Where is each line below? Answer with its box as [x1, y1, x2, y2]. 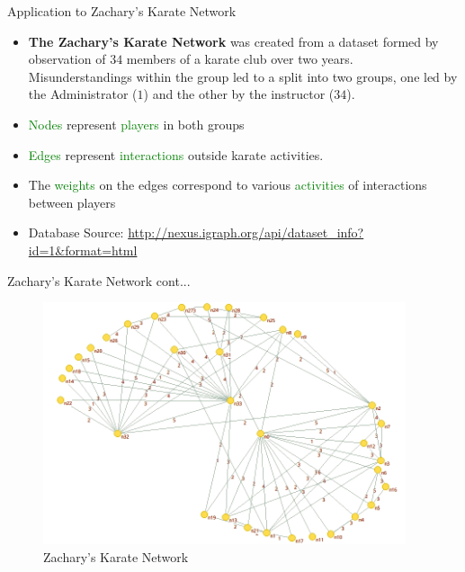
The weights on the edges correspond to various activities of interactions [28, 175, 427, 194]
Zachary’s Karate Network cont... [7, 271, 191, 290]
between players [28, 192, 116, 211]
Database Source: [28, 223, 124, 242]
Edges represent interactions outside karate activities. [28, 145, 324, 164]
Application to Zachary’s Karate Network [7, 2, 237, 20]
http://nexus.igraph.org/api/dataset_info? [128, 223, 364, 242]
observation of [28, 49, 106, 68]
